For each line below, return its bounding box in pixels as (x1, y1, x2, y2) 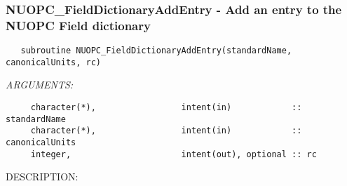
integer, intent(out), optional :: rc (30, 149, 317, 159)
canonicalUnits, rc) (6, 57, 102, 67)
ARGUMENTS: (6, 77, 74, 92)
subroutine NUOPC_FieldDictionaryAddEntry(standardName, (20, 46, 292, 56)
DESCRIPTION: (6, 169, 79, 184)
